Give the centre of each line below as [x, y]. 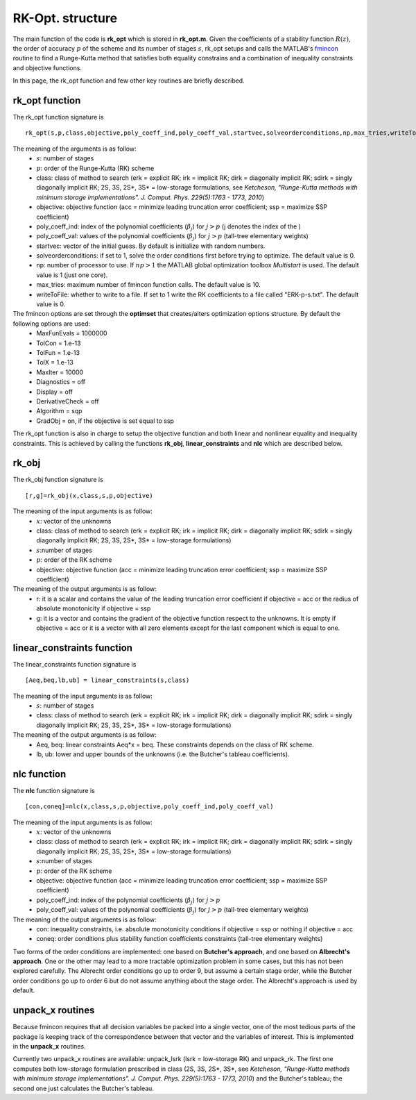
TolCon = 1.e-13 [59, 343]
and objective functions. [47, 68]
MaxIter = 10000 [60, 372]
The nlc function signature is [54, 790]
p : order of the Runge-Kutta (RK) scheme [95, 168]
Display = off [54, 392]
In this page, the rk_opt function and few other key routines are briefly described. [129, 81]
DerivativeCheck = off [68, 401]
